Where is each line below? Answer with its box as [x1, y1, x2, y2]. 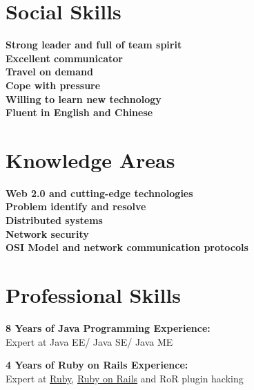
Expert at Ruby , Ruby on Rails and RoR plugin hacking [6, 371, 244, 385]
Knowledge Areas [6, 145, 175, 174]
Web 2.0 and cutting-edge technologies [6, 185, 193, 200]
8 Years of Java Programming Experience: [6, 320, 211, 335]
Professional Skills [6, 280, 182, 308]
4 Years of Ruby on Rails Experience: [6, 357, 188, 372]
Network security [6, 226, 89, 241]
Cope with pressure [6, 77, 101, 92]
